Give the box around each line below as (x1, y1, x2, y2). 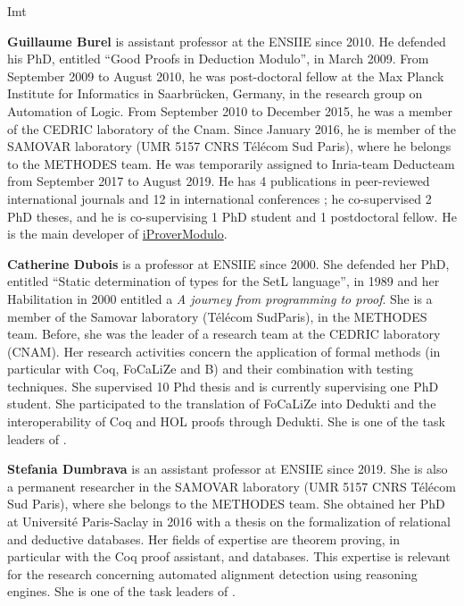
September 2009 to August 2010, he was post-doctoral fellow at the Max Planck (7, 66, 444, 85)
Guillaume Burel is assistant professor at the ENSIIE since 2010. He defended (7, 31, 446, 50)
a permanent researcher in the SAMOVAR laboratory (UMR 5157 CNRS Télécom (7, 476, 456, 495)
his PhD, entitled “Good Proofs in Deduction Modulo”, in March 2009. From (7, 49, 429, 68)
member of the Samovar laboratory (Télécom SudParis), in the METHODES (7, 307, 427, 325)
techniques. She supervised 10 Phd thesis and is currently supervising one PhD (7, 376, 439, 395)
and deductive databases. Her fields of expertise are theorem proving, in (7, 529, 400, 548)
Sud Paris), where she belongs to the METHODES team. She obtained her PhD (7, 494, 445, 513)
